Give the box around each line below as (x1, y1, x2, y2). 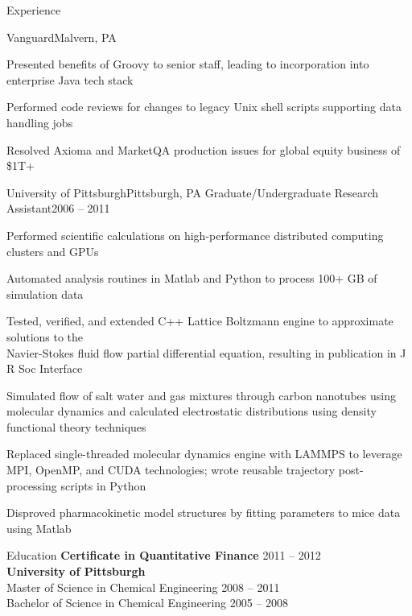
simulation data (6, 285, 84, 302)
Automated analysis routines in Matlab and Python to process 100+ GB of (6, 270, 377, 287)
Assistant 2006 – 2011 (6, 200, 110, 217)
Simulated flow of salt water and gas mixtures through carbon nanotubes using (6, 387, 396, 403)
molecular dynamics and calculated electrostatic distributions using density (6, 403, 377, 420)
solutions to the (6, 328, 84, 345)
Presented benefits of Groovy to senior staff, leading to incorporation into (6, 56, 369, 72)
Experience (6, 2, 61, 18)
